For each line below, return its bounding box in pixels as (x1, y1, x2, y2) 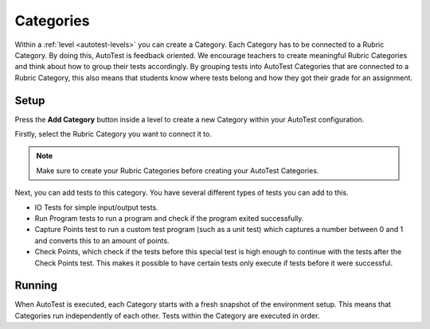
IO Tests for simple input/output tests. (34, 203, 158, 212)
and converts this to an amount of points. (34, 235, 170, 246)
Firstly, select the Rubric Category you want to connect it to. (14, 130, 213, 139)
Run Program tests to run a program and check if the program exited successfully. (34, 213, 304, 223)
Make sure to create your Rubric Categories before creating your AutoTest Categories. (36, 165, 319, 175)
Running (14, 279, 58, 292)
